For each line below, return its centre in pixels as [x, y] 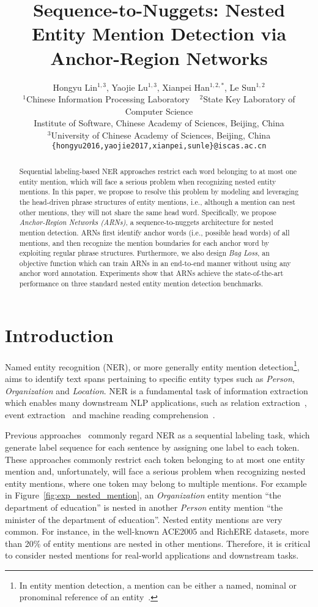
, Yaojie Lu [127, 87]
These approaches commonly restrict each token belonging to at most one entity [155, 459]
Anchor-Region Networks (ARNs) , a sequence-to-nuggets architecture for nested [146, 222]
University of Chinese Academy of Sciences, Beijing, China [161, 135]
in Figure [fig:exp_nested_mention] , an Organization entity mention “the [143, 495]
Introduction [59, 334]
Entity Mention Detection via [159, 33]
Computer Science [159, 111]
